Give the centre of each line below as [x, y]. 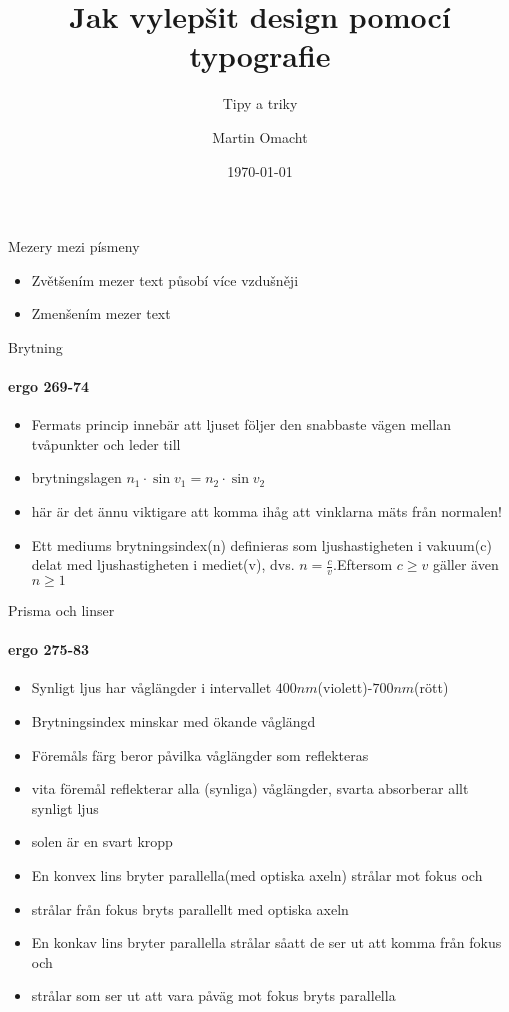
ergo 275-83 [49, 649]
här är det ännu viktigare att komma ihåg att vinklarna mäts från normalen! [266, 511]
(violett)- [345, 687]
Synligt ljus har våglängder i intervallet [151, 687]
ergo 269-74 [49, 386]
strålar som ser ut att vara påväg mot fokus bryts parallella [213, 995]
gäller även [465, 564]
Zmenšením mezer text [101, 313]
